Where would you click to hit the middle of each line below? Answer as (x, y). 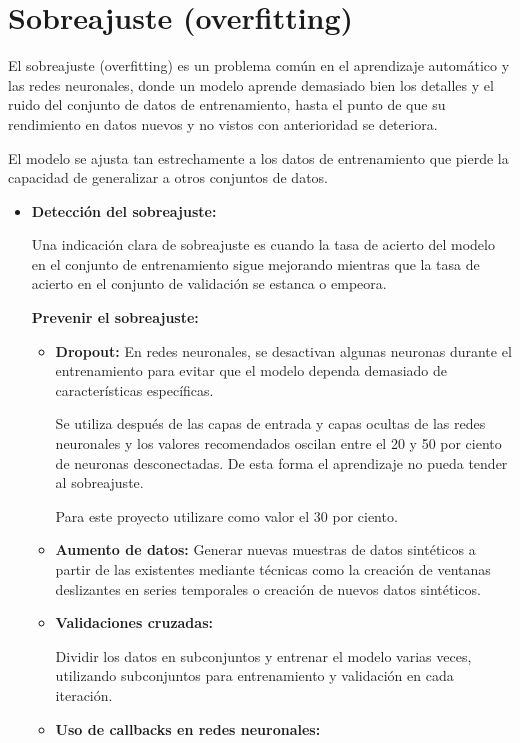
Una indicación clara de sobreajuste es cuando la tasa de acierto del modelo (263, 244)
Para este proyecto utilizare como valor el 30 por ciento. (226, 515)
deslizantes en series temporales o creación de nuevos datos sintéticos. (268, 588)
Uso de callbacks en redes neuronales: (188, 728)
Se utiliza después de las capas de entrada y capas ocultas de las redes (270, 423)
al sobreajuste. (99, 482)
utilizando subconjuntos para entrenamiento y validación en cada (254, 675)
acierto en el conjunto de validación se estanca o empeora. (209, 283)
